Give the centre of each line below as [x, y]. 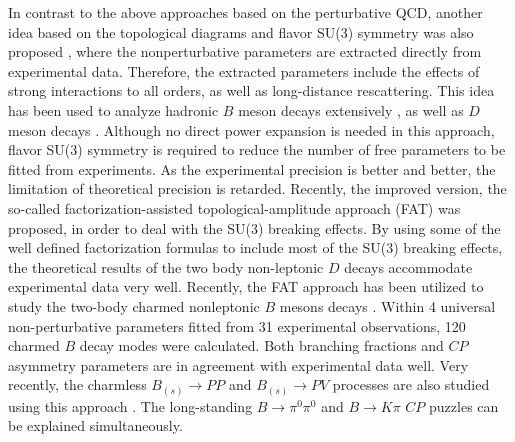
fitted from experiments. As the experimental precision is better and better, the [252, 168]
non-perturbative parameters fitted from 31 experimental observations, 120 [237, 325]
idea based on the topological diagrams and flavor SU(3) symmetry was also [241, 31]
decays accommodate [408, 266]
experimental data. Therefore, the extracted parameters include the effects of [244, 70]
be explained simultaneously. [95, 425]
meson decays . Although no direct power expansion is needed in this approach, [251, 129]
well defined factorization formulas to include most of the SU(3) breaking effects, [255, 247]
